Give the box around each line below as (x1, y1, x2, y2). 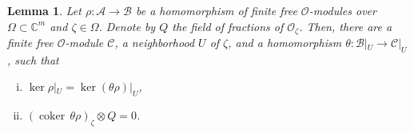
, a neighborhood (114, 34, 195, 51)
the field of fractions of (172, 18, 284, 34)
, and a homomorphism (228, 34, 342, 51)
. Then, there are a (299, 18, 392, 34)
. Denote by (98, 18, 156, 34)
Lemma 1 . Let (7, 2, 82, 18)
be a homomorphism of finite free (136, 2, 297, 18)
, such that (7, 51, 59, 68)
